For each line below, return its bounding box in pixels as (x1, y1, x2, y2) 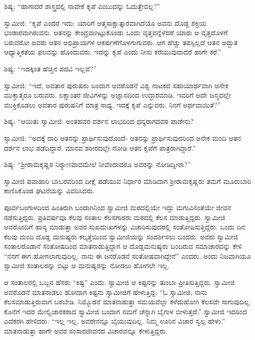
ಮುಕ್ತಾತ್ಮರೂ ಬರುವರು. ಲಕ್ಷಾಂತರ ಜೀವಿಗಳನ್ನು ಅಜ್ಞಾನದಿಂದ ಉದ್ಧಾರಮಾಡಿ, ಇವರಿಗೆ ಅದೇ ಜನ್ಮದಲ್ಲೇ (4, 90, 231, 100)
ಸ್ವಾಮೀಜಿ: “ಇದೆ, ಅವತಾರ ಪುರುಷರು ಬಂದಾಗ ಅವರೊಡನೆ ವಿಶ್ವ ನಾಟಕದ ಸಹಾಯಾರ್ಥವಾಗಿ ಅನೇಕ (4, 80, 229, 90)
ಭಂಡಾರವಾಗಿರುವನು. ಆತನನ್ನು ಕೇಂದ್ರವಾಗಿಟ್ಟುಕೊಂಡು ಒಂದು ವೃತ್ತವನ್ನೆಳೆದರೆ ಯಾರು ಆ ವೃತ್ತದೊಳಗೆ (4, 27, 228, 38)
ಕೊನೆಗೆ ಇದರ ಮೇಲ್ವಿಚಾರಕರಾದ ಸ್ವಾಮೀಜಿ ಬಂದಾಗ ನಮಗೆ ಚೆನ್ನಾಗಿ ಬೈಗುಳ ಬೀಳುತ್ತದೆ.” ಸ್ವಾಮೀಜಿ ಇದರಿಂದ (4, 306, 247, 316)
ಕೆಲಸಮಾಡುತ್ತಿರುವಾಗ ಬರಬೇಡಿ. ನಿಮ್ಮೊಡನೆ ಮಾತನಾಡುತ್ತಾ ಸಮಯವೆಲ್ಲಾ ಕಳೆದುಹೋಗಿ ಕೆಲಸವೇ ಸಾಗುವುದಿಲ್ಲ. (4, 296, 252, 307)
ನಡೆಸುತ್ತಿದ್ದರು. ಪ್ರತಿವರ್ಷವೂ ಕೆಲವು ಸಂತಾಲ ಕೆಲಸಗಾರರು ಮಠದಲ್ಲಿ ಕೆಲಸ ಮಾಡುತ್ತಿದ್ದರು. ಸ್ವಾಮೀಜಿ (4, 212, 225, 222)
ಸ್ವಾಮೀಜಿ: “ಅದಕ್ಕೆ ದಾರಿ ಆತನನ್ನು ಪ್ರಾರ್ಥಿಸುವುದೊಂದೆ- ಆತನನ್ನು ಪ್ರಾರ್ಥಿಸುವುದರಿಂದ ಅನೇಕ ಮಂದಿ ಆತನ (4, 132, 241, 143)
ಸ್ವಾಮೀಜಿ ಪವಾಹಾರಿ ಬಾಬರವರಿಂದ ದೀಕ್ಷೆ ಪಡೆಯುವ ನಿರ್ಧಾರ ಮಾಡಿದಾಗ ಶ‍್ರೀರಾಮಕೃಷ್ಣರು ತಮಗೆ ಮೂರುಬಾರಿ (4, 175, 251, 186)
